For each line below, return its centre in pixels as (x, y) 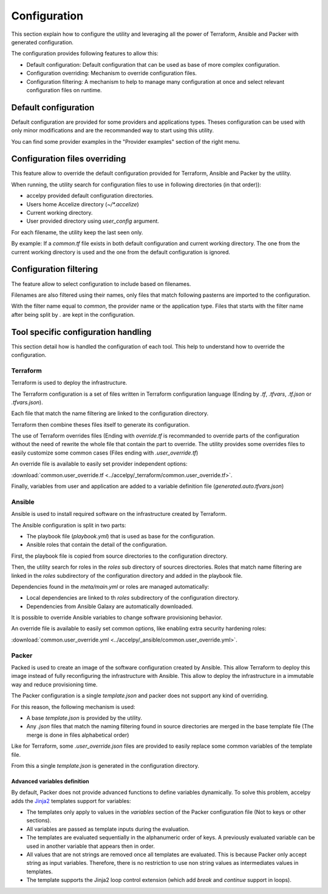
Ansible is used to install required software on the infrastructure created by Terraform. (119, 514)
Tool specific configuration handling (81, 332)
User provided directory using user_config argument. (93, 221)
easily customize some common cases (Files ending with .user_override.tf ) (105, 453)
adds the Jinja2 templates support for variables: (71, 801)
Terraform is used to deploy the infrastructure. (69, 383)
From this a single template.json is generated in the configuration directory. (105, 765)
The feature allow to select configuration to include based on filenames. (101, 284)
